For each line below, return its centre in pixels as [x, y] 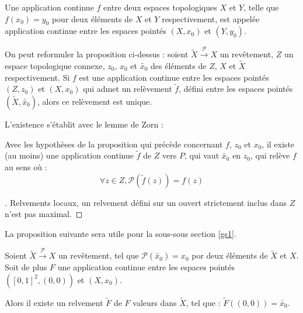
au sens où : [26, 167]
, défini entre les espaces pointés [236, 89]
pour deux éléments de [92, 18]
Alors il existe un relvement [54, 302]
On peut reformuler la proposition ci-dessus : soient [97, 54]
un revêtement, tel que [98, 255]
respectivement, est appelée [211, 18]
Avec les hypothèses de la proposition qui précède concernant [114, 144]
